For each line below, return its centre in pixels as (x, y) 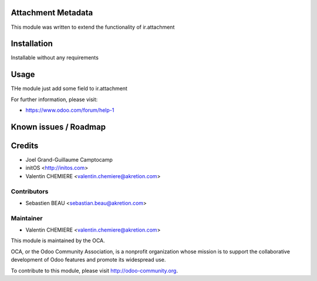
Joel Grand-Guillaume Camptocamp (69, 160)
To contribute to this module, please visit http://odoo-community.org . (95, 270)
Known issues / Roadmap (58, 127)
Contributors (30, 191)
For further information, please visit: (54, 99)
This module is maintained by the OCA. (58, 240)
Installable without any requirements (55, 58)
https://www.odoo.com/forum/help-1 (70, 110)
